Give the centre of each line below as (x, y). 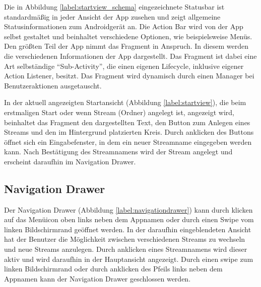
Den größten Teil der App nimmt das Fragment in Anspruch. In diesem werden (126, 46)
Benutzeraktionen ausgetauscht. (53, 85)
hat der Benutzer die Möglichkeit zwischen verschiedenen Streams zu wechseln (125, 239)
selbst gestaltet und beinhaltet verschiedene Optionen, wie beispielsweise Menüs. (128, 36)
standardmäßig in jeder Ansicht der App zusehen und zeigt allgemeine (112, 16)
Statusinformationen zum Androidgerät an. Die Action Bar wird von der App (124, 26)
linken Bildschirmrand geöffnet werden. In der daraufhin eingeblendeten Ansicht (128, 229)
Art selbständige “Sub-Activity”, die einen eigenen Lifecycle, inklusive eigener (124, 66)
